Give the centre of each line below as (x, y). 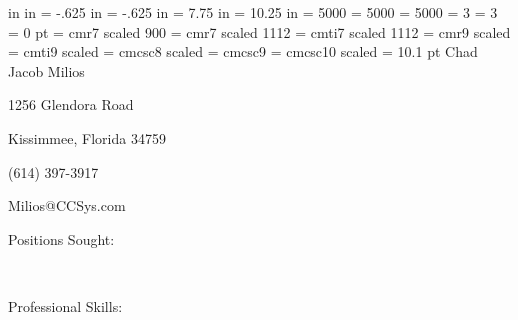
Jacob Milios (46, 70)
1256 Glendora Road (71, 104)
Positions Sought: (61, 238)
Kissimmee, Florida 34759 (87, 137)
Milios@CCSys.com (67, 205)
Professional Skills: (65, 305)
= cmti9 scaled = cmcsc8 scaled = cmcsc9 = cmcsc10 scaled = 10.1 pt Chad (243, 51)
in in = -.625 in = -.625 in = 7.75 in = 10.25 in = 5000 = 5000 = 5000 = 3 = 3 (253, 12)
